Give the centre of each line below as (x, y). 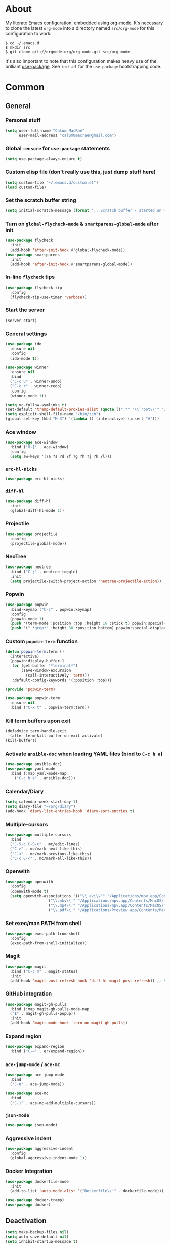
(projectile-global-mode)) (38, 543)
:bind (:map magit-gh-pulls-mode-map (50, 1009)
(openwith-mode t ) (29, 891)
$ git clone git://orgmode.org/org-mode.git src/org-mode (68, 52)
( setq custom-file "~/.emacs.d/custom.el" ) (52, 183)
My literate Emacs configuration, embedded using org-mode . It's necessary (84, 23)
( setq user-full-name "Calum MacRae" (45, 131)
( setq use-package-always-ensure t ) (44, 159)
